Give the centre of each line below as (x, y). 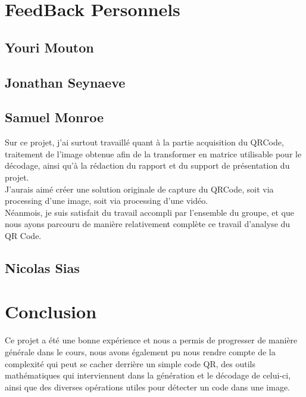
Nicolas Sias (42, 267)
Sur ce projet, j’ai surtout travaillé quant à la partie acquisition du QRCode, (144, 142)
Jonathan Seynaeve (65, 82)
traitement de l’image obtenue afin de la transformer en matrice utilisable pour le (153, 153)
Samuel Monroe (54, 117)
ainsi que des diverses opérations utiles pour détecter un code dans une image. (148, 387)
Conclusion (51, 311)
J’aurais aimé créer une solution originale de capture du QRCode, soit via (139, 189)
